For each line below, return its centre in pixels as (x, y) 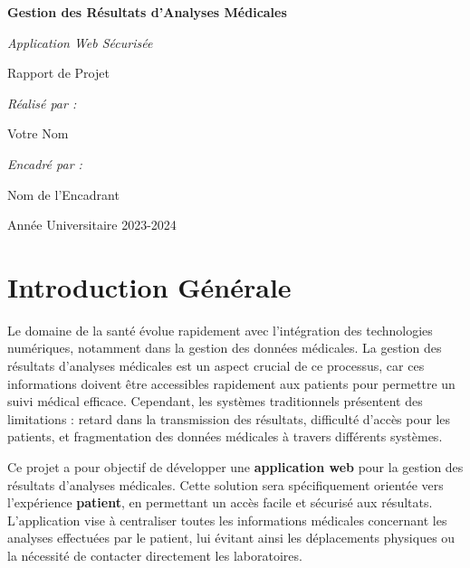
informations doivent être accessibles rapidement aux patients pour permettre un (231, 383)
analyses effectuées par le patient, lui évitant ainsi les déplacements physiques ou (231, 538)
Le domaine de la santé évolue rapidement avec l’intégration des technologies (220, 330)
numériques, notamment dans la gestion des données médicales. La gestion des (225, 348)
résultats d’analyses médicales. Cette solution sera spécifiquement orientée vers (225, 484)
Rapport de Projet (58, 73)
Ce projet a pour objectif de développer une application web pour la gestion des (235, 467)
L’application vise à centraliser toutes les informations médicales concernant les (227, 520)
